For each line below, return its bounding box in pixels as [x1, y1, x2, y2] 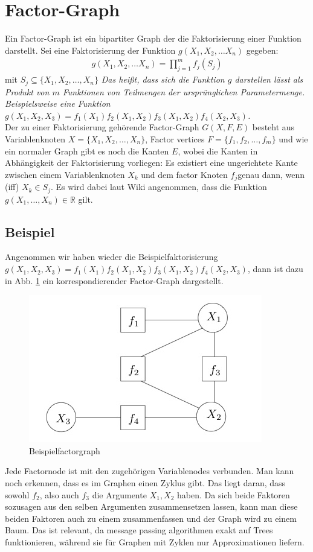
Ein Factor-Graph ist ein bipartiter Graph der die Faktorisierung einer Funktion [5, 32, 302, 45]
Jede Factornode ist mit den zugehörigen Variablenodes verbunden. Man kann [5, 465, 294, 477]
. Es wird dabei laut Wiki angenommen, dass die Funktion [51, 180, 267, 193]
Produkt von [5, 85, 50, 98]
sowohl [5, 488, 30, 501]
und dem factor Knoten [141, 168, 228, 180]
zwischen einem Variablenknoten [5, 168, 125, 180]
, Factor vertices [145, 132, 205, 145]
